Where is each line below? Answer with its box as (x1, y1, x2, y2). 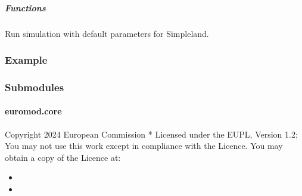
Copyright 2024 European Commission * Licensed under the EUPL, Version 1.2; (5, 127, 298, 140)
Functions (5, 1, 46, 14)
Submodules (5, 79, 64, 94)
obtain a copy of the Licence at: (5, 151, 121, 163)
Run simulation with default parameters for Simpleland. (5, 27, 209, 39)
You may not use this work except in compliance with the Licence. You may (5, 139, 283, 152)
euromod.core (5, 105, 62, 117)
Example (5, 52, 48, 67)
